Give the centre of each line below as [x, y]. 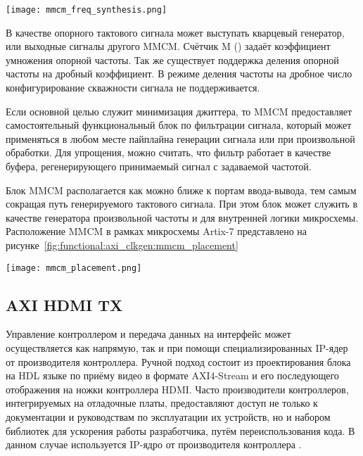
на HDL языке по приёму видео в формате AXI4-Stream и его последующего [172, 375]
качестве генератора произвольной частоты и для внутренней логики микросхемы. [182, 217]
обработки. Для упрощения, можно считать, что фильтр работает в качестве [168, 152]
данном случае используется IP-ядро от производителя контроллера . [154, 444]
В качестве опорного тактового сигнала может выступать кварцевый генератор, [175, 32]
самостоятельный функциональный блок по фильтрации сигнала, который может [179, 125]
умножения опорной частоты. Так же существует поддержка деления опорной [172, 59]
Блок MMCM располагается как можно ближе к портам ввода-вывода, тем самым [181, 190]
